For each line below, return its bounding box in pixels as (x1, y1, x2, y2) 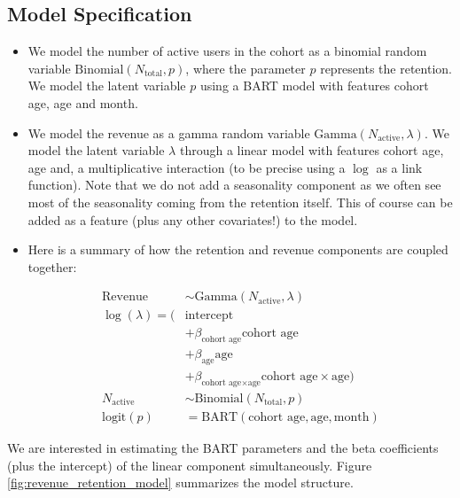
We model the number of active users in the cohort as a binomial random (27, 42, 427, 60)
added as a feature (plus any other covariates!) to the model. (27, 210, 358, 229)
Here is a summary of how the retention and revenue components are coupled (27, 240, 448, 259)
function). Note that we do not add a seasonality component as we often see (27, 175, 441, 194)
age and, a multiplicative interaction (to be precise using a (27, 158, 346, 176)
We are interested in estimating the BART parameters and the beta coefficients (7, 438, 439, 456)
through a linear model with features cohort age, (179, 141, 444, 160)
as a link (376, 158, 423, 176)
